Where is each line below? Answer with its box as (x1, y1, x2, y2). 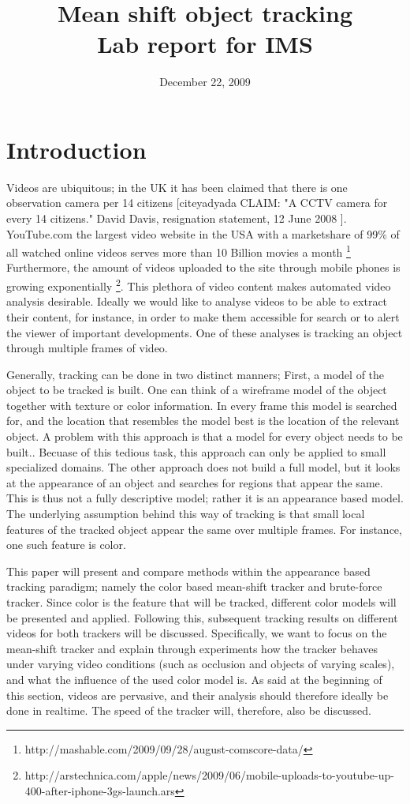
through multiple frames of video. (6, 340, 168, 356)
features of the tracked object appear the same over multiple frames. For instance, (6, 520, 402, 537)
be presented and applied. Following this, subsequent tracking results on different (6, 609, 398, 626)
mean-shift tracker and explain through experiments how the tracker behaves (6, 640, 378, 656)
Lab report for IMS (97, 28, 313, 60)
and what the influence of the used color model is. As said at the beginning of (6, 671, 382, 687)
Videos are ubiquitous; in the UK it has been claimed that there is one (6, 178, 348, 195)
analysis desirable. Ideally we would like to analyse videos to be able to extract (6, 293, 388, 310)
